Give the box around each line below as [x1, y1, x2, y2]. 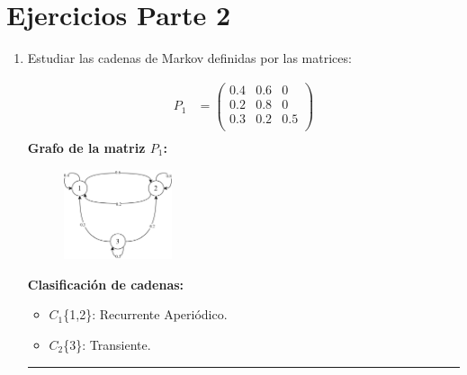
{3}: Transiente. [63, 335, 151, 353]
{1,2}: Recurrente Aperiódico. [63, 305, 228, 324]
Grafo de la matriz [27, 138, 146, 156]
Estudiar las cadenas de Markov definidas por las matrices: [27, 49, 352, 67]
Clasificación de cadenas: [27, 274, 184, 293]
